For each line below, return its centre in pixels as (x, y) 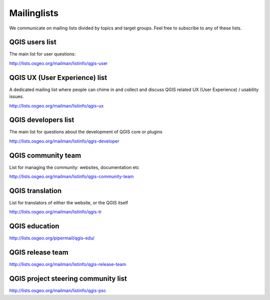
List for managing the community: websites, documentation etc (74, 167)
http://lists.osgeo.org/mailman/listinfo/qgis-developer (64, 141)
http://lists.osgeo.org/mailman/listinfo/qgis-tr (55, 212)
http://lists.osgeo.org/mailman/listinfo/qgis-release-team (68, 264)
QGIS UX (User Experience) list (58, 77)
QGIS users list (33, 42)
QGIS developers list (42, 120)
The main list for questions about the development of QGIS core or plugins (86, 132)
